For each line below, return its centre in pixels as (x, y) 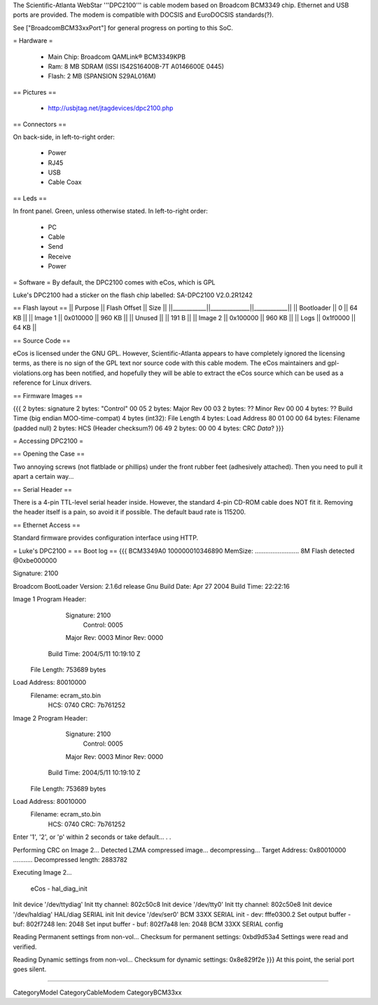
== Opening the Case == (49, 454)
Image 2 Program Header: (50, 718)
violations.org (33, 373)
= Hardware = (33, 41)
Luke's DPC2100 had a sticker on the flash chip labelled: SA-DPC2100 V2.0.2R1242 (133, 295)
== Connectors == (40, 124)
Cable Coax (65, 182)
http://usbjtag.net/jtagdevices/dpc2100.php (111, 108)
